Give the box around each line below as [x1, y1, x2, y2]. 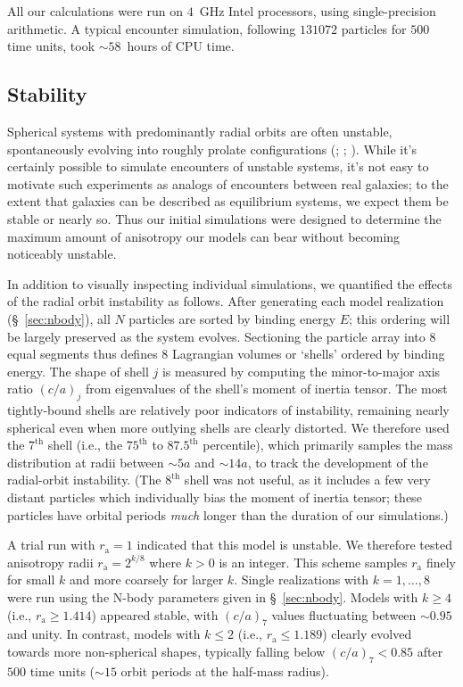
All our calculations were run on [7, 2, 183, 20]
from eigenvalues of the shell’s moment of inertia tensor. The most [85, 379, 448, 398]
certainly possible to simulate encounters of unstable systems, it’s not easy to [7, 157, 429, 176]
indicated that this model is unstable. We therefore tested [136, 535, 452, 554]
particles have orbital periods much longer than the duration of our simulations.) [7, 505, 449, 524]
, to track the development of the [247, 452, 428, 471]
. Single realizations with [234, 570, 369, 589]
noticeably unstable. [7, 244, 117, 263]
